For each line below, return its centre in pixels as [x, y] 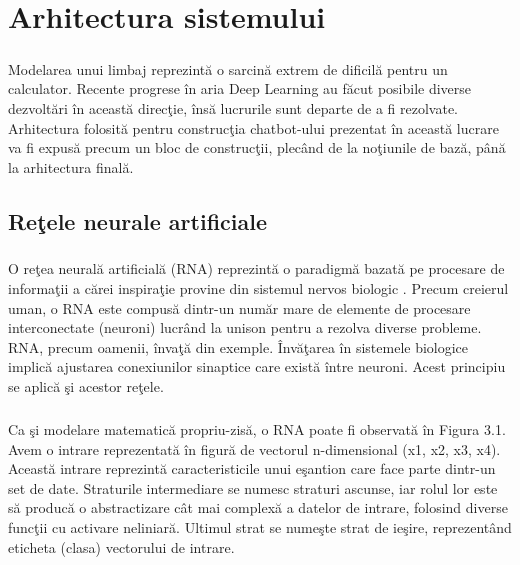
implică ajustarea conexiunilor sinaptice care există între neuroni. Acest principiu [257, 366]
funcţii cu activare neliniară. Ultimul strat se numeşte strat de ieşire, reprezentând [260, 526]
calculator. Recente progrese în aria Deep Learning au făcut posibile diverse [240, 88]
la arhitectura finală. [71, 166]
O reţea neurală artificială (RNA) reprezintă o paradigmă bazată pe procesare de [256, 268]
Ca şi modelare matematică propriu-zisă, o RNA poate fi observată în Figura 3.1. [257, 429]
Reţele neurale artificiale [137, 220]
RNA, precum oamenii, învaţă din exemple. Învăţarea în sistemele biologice [238, 346]
